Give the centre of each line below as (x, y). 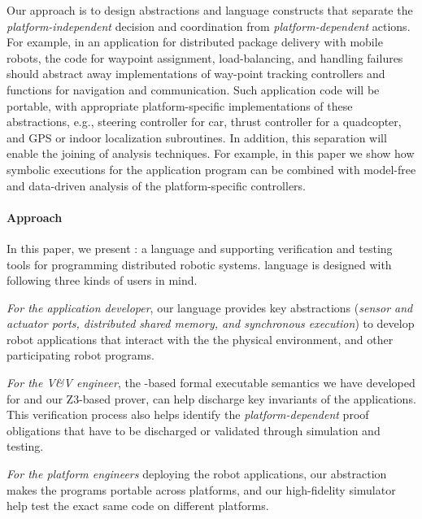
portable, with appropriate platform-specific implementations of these (180, 105)
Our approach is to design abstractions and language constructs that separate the (210, 10)
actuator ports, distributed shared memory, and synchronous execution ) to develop (211, 323)
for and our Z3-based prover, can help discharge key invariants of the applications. (211, 398)
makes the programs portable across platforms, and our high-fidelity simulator (201, 489)
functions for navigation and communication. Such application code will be (193, 89)
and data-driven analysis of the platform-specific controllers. (156, 185)
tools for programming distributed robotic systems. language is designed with (199, 264)
